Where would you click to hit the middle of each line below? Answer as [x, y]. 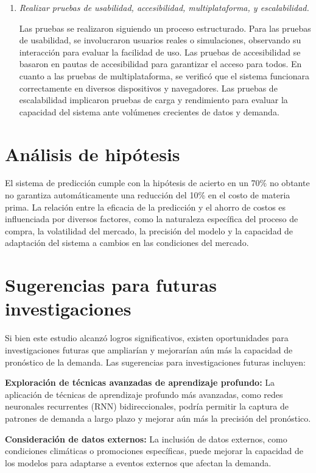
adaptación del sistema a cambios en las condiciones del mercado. [127, 243]
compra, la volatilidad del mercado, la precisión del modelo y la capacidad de [149, 230]
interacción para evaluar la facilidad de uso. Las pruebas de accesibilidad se [160, 52]
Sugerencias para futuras [111, 285]
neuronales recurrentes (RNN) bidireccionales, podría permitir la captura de [147, 406]
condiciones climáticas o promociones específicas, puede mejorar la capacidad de [154, 451]
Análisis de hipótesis [93, 153]
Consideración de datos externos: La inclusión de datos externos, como [146, 439]
